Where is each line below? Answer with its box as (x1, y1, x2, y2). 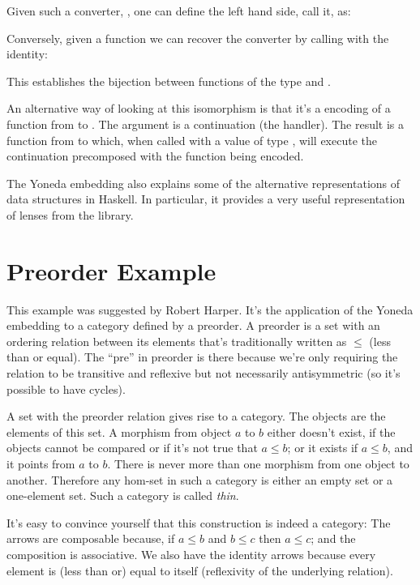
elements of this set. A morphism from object (6, 423, 232, 440)
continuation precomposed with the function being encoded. (6, 147, 304, 164)
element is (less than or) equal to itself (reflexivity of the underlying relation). (6, 562, 393, 579)
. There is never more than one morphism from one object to (107, 455, 409, 472)
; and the (311, 530, 356, 547)
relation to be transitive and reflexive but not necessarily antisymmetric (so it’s (6, 365, 401, 382)
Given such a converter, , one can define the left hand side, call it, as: (6, 2, 351, 19)
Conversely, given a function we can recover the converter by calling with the (6, 29, 389, 46)
